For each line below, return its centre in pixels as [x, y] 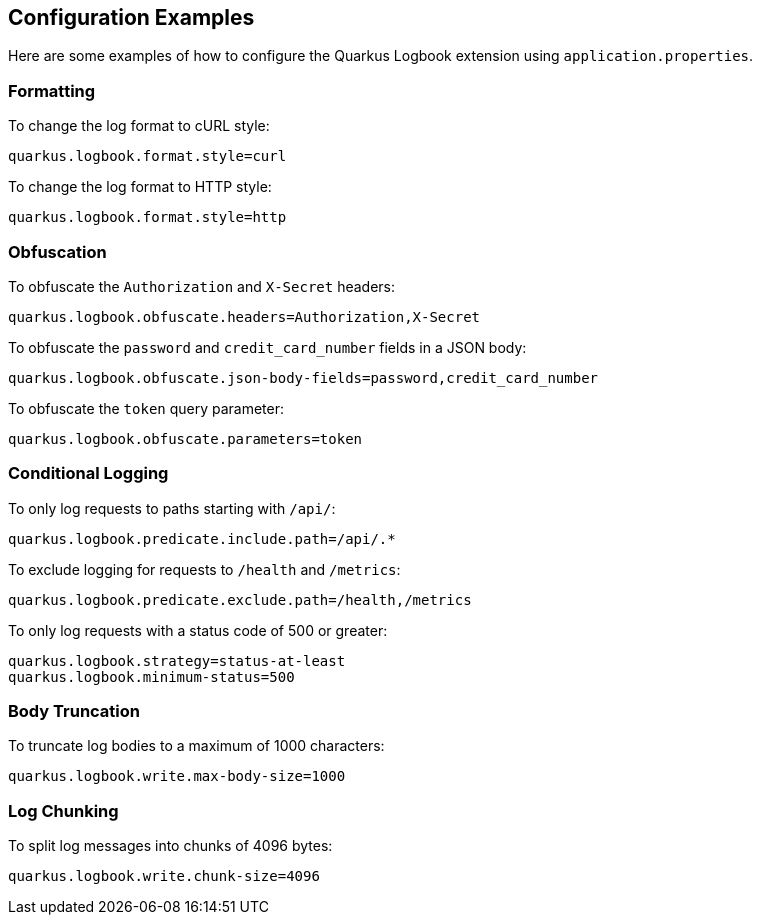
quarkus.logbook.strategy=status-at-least [177, 660]
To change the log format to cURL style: [139, 126]
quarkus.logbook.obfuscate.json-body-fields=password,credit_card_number [303, 377]
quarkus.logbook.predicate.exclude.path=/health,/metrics [240, 599]
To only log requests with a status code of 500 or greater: [198, 630]
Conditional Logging [88, 473]
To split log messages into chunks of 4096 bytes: [170, 846]
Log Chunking [63, 810]
